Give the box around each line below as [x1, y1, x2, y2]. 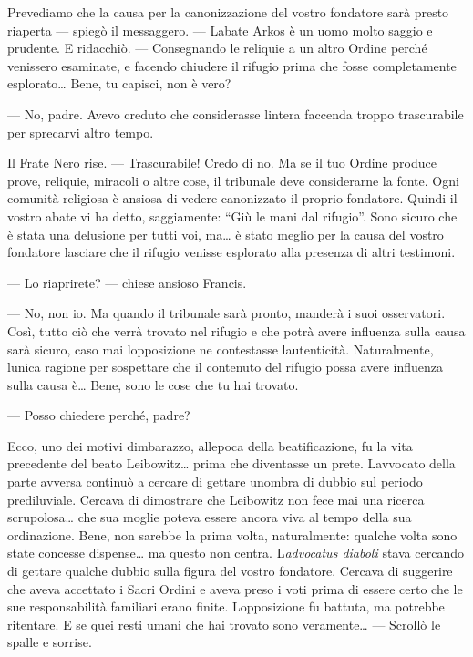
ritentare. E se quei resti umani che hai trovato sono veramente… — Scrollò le [7, 614, 441, 633]
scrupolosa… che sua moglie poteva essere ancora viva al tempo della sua [7, 508, 412, 527]
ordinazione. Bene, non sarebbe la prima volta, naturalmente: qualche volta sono [7, 525, 458, 544]
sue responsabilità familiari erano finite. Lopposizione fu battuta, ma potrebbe [7, 597, 445, 616]
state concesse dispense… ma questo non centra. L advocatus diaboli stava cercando [7, 543, 464, 562]
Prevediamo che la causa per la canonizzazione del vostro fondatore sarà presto [7, 3, 449, 21]
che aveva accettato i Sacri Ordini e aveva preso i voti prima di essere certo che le [7, 579, 463, 598]
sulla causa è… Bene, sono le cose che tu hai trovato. [7, 375, 299, 394]
